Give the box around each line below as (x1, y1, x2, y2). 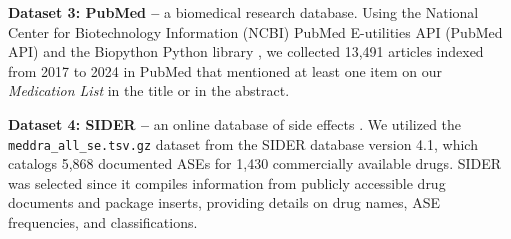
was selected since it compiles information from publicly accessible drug (8, 172, 446, 193)
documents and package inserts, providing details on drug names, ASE (8, 192, 440, 213)
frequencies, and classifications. (8, 212, 198, 232)
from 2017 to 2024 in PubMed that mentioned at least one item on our (8, 60, 442, 81)
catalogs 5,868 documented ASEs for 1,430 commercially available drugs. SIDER (8, 153, 502, 174)
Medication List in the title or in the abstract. (8, 80, 290, 101)
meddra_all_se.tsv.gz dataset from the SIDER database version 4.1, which (8, 133, 478, 154)
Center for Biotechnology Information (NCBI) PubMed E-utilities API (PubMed (8, 21, 503, 42)
